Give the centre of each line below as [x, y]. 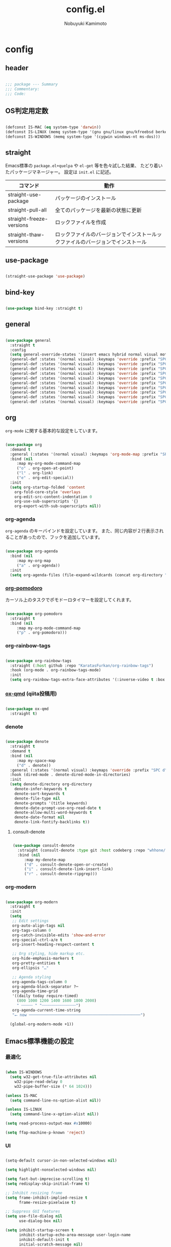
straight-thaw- [26, 234]
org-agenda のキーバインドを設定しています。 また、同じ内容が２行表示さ [82, 531]
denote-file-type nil [37, 798]
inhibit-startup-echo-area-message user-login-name [75, 1235]
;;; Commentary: [22, 89]
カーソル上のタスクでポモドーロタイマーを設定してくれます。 [69, 600]
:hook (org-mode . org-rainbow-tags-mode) [55, 670]
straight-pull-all [27, 210]
